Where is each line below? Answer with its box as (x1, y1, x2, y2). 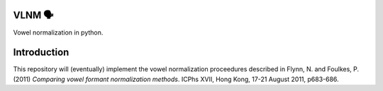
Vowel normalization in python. (13, 28, 104, 37)
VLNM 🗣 (13, 9, 54, 21)
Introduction (13, 47, 70, 59)
